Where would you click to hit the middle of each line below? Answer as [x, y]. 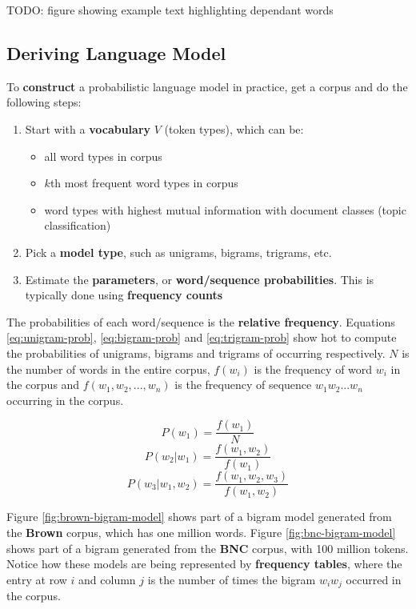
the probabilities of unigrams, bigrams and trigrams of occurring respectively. [196, 353]
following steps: [44, 102]
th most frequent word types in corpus [144, 183]
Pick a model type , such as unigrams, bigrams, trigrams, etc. [178, 252]
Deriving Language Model [116, 52]
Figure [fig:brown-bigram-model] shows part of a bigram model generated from [199, 517]
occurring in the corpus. [65, 400]
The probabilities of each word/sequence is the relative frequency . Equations [201, 321]
